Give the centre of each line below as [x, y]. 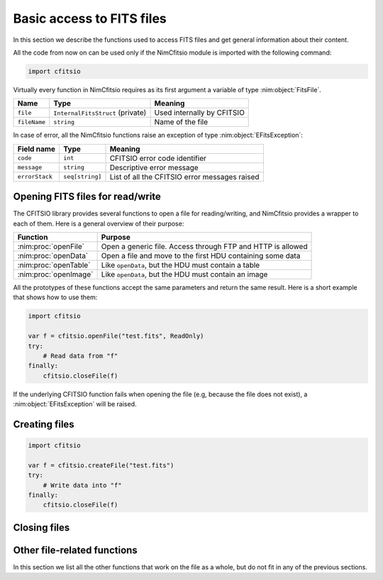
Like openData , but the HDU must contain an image [184, 274]
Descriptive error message [154, 167]
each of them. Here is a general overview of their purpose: [99, 223]
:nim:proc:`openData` [53, 255]
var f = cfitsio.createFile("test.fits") [101, 465]
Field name [37, 149]
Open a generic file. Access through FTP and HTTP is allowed [204, 246]
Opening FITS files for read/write [87, 197]
